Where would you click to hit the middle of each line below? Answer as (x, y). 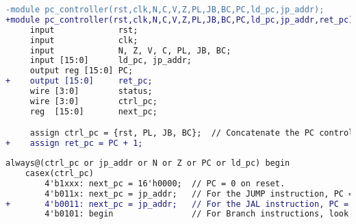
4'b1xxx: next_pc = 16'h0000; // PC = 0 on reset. (165, 183)
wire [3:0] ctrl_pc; (93, 101)
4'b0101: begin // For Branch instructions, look (197, 214)
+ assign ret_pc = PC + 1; (74, 144)
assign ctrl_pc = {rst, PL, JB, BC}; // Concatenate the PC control (192, 133)
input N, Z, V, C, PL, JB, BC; (130, 50)
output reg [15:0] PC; (81, 71)
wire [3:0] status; (91, 91)
